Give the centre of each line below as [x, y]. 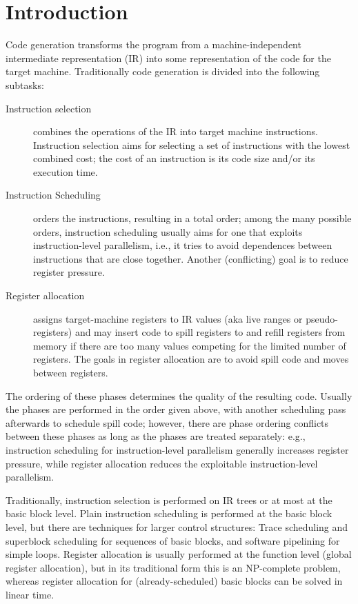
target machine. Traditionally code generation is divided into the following [163, 71]
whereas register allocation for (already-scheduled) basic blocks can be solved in [174, 581]
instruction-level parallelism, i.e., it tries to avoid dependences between [183, 245]
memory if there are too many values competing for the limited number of [190, 345]
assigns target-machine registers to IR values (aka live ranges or [168, 318]
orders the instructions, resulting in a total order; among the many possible [192, 218]
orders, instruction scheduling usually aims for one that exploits [168, 231]
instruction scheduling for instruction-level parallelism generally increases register [177, 449]
